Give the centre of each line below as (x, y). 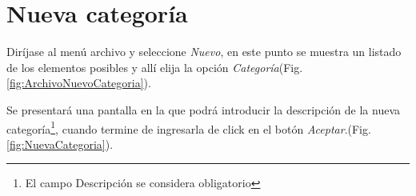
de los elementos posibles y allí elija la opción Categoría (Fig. (155, 67)
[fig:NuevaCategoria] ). (60, 144)
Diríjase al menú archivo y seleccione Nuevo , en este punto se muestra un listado (204, 52)
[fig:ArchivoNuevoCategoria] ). (79, 83)
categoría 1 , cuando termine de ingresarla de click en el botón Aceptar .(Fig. (189, 127)
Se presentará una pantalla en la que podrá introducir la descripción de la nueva (203, 109)
